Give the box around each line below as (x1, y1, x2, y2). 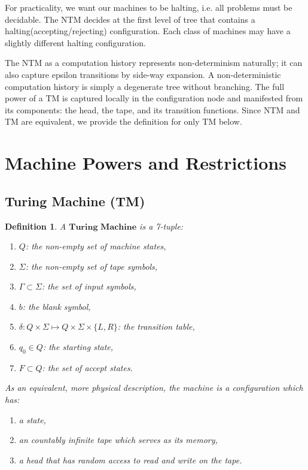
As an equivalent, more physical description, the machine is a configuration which (5, 381, 303, 394)
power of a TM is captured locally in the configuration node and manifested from (5, 92, 303, 104)
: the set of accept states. (42, 361, 133, 373)
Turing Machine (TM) (5, 191, 145, 210)
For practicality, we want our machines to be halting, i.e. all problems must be (5, 1, 292, 13)
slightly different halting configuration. (5, 36, 146, 49)
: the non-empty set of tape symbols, (25, 260, 158, 272)
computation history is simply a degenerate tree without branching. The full (5, 80, 285, 92)
